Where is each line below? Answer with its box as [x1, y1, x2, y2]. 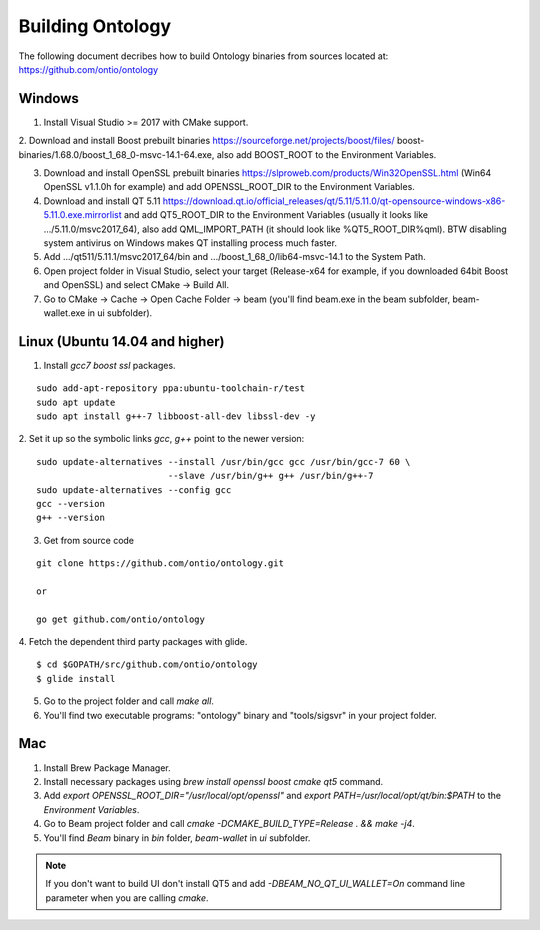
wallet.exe [43, 306, 86, 319]
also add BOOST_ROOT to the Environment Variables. [216, 148, 437, 160]
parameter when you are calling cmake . [45, 891, 209, 904]
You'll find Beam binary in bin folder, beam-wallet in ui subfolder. [43, 831, 311, 844]
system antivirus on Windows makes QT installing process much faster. [43, 236, 337, 249]
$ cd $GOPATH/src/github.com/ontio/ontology [36, 659, 259, 670]
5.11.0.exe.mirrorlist [43, 209, 122, 221]
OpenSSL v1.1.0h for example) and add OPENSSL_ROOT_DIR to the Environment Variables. [43, 181, 415, 193]
